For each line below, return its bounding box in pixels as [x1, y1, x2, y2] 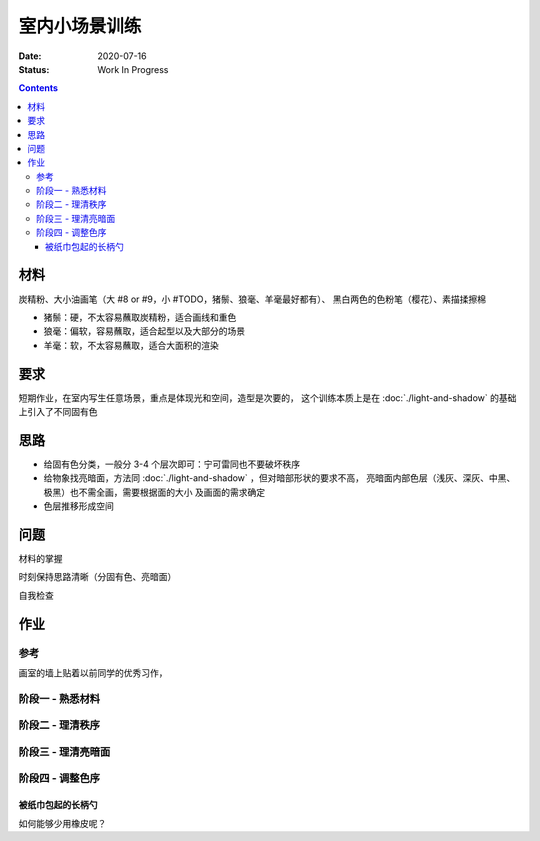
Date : [18, 50, 42, 62]
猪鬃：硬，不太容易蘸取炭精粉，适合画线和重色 [43, 311, 237, 323]
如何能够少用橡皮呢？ [18, 817, 107, 829]
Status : [18, 63, 50, 75]
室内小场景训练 [18, 15, 142, 37]
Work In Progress [97, 63, 169, 75]
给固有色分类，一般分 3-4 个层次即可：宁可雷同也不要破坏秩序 [43, 458, 301, 470]
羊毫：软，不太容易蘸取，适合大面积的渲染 [43, 339, 219, 351]
